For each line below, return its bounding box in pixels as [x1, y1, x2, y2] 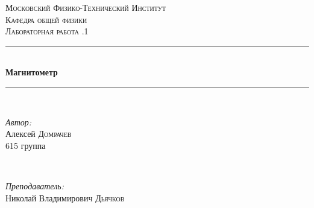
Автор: [5, 115, 32, 128]
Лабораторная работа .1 [5, 25, 89, 37]
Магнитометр [5, 66, 58, 78]
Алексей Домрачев [5, 127, 72, 140]
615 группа [5, 139, 46, 151]
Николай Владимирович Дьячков [5, 191, 125, 204]
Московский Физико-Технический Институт [5, 1, 166, 13]
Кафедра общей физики [5, 13, 87, 25]
